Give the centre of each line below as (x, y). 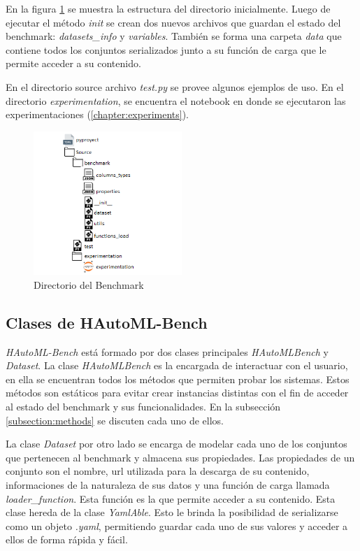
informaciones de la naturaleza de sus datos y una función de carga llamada (168, 484)
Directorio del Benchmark (89, 284)
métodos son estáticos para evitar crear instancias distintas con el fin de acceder (177, 393)
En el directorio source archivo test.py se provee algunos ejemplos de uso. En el (175, 86)
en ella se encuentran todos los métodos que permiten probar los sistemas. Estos (178, 379)
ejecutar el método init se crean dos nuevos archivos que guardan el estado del (173, 22)
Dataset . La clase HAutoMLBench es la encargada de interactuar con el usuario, (177, 365)
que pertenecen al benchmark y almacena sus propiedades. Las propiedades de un (180, 457)
